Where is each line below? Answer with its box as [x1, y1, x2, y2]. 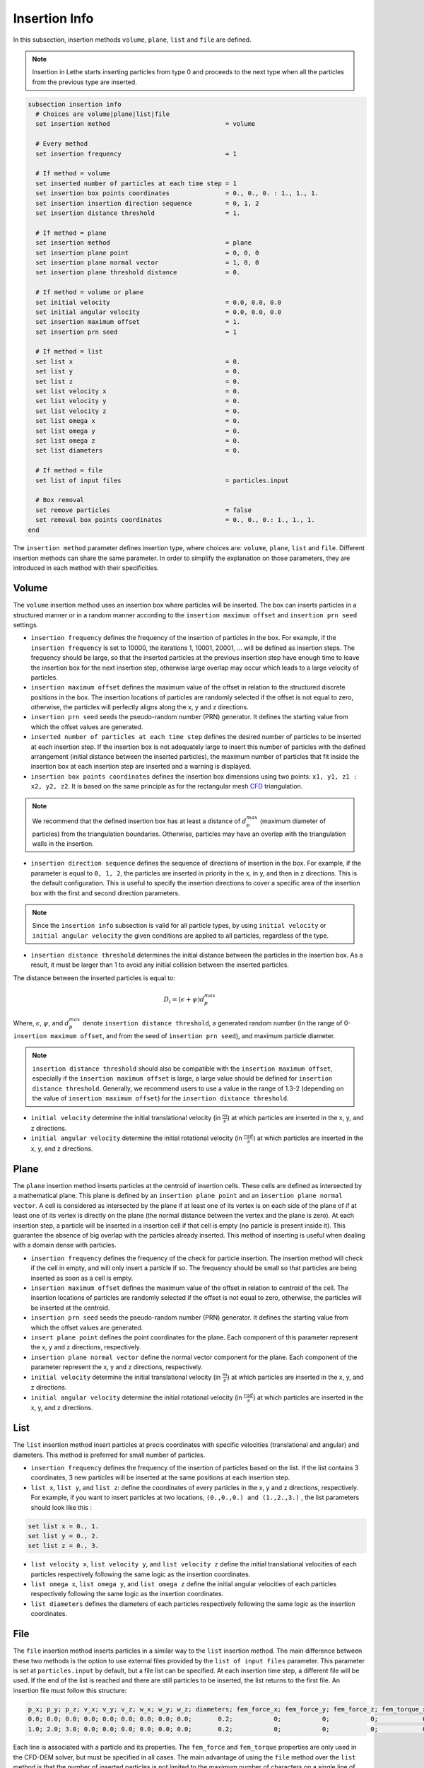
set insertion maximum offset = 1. [35, 318, 241, 326]
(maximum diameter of [259, 817, 326, 825]
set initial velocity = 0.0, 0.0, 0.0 [35, 298, 282, 306]
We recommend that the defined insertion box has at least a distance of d [32, 817, 247, 825]
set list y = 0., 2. [28, 1532, 99, 1540]
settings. [13, 620, 39, 629]
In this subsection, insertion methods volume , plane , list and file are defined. [13, 35, 252, 44]
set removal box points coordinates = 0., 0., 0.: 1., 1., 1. [35, 516, 315, 524]
